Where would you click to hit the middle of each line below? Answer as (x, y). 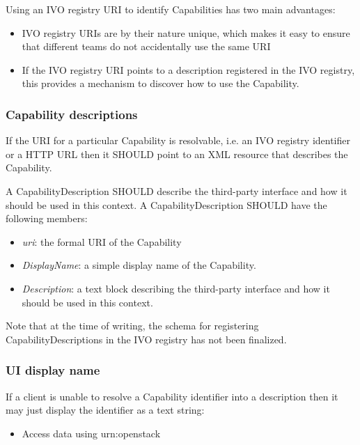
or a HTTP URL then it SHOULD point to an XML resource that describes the (177, 154)
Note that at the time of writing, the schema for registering (132, 326)
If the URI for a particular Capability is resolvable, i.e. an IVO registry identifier (178, 140)
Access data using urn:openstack (91, 433)
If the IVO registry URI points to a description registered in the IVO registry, (188, 69)
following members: (47, 218)
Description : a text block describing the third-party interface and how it (176, 288)
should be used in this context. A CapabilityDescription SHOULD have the (166, 204)
